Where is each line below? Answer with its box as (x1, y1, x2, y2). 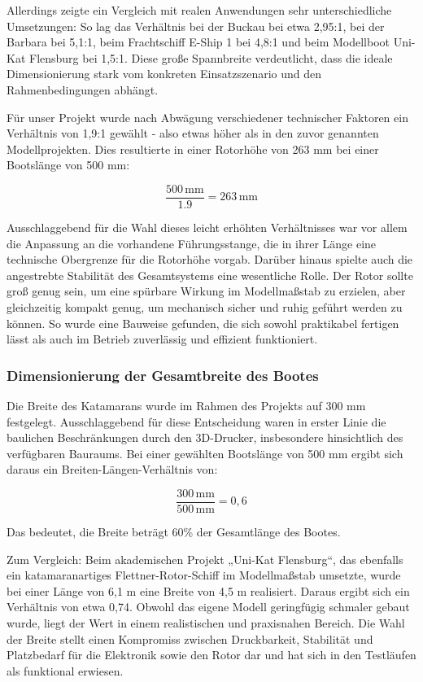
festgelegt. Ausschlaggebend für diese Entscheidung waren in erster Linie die (7, 413, 386, 430)
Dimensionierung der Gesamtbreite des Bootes (7, 365, 319, 385)
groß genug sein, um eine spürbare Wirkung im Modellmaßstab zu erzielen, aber (7, 282, 406, 299)
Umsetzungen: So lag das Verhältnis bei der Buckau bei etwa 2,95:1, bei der (7, 17, 385, 34)
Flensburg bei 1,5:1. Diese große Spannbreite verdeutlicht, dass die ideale (28, 49, 393, 66)
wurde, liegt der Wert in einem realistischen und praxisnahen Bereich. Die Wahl (7, 614, 405, 631)
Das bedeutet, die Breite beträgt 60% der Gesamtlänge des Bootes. (7, 523, 341, 540)
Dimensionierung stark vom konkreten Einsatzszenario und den (7, 65, 322, 82)
